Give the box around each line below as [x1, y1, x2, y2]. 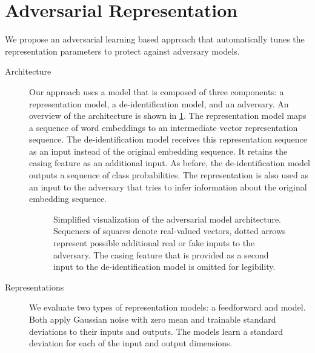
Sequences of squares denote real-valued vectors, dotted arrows [53, 224, 286, 237]
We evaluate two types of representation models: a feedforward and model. [29, 301, 306, 314]
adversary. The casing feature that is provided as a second [53, 248, 269, 261]
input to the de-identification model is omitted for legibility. [53, 260, 276, 273]
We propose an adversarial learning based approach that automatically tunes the [5, 33, 305, 45]
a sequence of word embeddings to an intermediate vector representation [29, 121, 298, 133]
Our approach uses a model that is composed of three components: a [29, 85, 284, 98]
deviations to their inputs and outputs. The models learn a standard [29, 324, 283, 337]
